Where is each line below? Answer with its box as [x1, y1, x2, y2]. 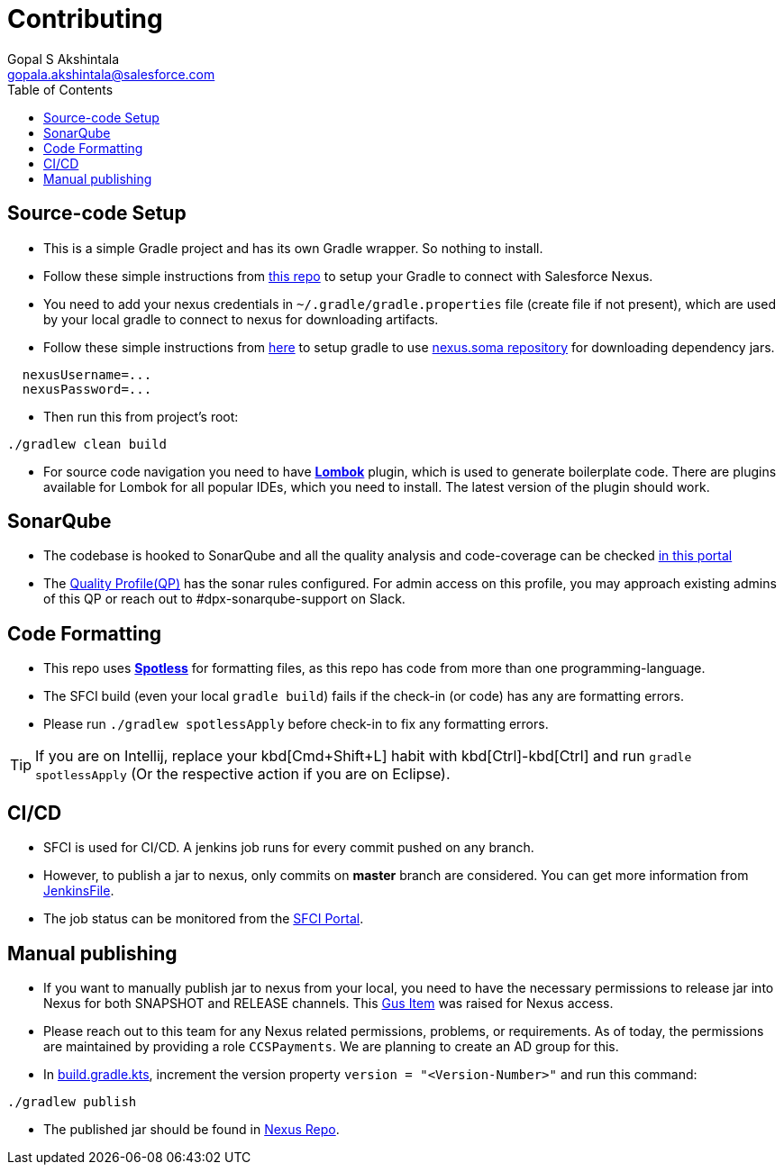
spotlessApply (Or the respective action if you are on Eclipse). [35, 765, 451, 784]
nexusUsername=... [22, 367, 152, 382]
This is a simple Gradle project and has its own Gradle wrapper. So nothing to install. [43, 240, 543, 256]
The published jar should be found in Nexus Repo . [43, 1121, 340, 1137]
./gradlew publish [7, 1094, 137, 1109]
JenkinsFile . [43, 883, 114, 899]
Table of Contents [7, 81, 114, 97]
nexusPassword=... [22, 381, 152, 396]
